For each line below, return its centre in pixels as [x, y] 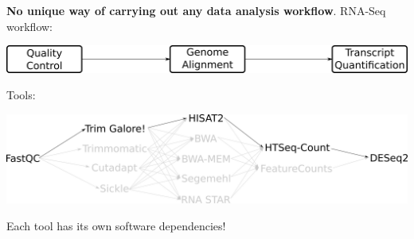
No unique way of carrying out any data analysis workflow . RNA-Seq [196, 10]
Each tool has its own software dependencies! [116, 225]
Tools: [21, 95]
